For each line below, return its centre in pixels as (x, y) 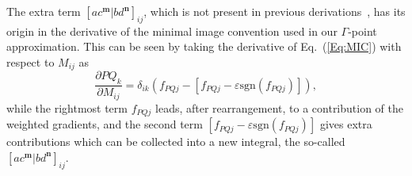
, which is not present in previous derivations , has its (275, 11)
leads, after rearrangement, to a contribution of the (280, 107)
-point (362, 31)
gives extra (346, 124)
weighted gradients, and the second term (105, 124)
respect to (31, 61)
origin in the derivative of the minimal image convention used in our (172, 31)
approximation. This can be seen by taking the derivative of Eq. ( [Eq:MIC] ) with (204, 46)
